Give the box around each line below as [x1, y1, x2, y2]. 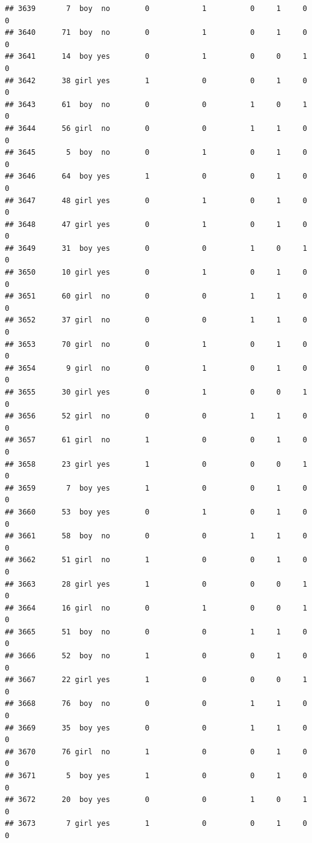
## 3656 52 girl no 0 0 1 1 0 [5, 412, 307, 421]
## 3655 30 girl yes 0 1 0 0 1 [5, 388, 307, 396]
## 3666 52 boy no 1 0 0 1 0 [5, 652, 307, 661]
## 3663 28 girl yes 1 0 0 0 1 [5, 579, 307, 589]
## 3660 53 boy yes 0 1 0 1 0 [5, 507, 307, 516]
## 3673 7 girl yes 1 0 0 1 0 [5, 819, 307, 828]
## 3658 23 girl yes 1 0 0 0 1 [5, 459, 307, 469]
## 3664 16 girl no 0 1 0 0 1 [5, 603, 307, 612]
